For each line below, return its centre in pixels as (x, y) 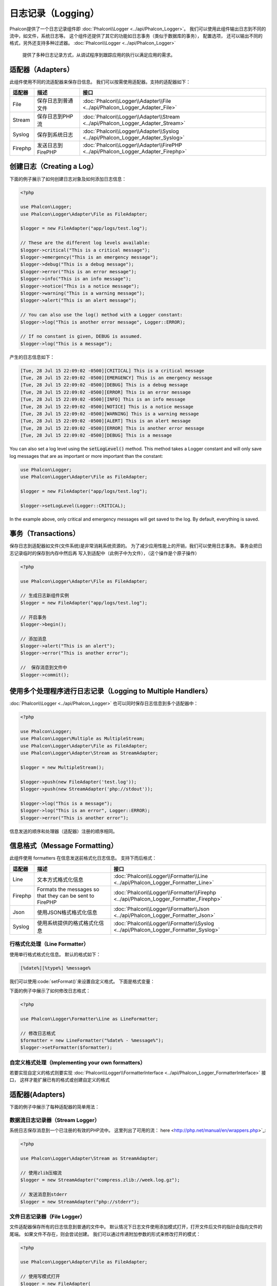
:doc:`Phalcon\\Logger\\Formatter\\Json (162, 909)
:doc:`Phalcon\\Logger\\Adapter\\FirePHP (132, 145)
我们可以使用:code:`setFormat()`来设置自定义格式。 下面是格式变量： (82, 981)
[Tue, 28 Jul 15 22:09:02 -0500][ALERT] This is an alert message (105, 421)
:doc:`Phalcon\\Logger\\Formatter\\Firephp (165, 892)
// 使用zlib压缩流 (41, 1173)
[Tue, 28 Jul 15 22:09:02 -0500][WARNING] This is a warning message (110, 414)
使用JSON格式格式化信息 (67, 912)
